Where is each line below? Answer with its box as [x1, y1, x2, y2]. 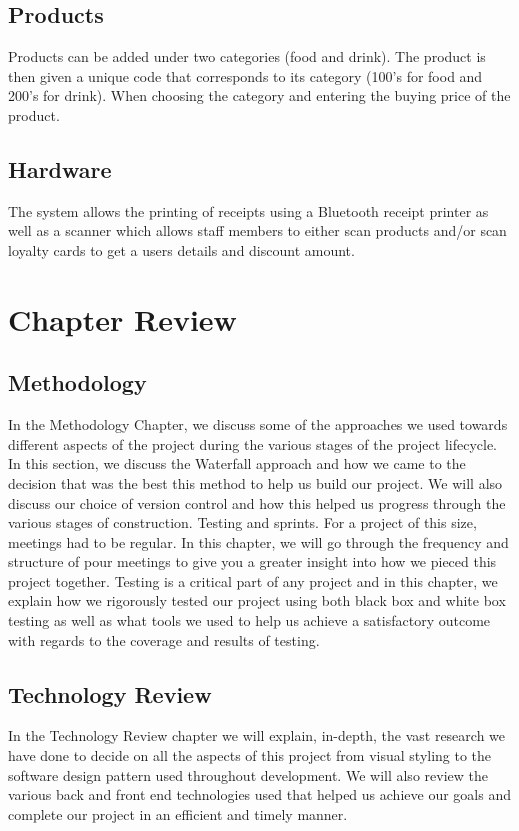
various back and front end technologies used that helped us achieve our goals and [8, 784, 511, 805]
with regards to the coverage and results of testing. [8, 629, 320, 650]
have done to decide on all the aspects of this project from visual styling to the [8, 745, 492, 766]
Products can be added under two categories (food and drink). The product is [8, 46, 486, 67]
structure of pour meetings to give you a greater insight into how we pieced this [8, 551, 497, 572]
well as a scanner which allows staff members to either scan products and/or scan [8, 220, 507, 241]
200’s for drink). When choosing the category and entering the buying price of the [8, 85, 511, 106]
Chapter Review [8, 298, 237, 339]
